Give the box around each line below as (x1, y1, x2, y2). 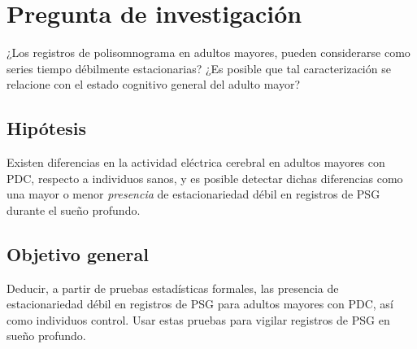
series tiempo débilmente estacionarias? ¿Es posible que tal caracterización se (7, 59, 391, 76)
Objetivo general (7, 241, 149, 266)
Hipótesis (7, 116, 86, 141)
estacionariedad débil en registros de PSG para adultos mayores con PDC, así (7, 295, 393, 312)
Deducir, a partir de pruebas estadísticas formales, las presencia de (7, 279, 339, 296)
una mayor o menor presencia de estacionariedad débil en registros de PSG (7, 185, 380, 203)
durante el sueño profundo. (7, 201, 141, 218)
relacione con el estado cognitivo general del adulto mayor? (7, 76, 301, 93)
